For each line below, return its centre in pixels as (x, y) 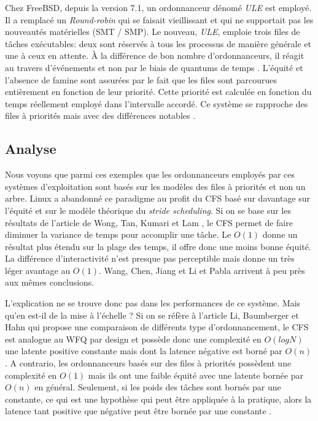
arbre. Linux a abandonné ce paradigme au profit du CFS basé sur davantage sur (158, 198)
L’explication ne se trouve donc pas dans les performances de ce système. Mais (153, 303)
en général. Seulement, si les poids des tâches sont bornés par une (158, 387)
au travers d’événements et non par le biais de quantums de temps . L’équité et (154, 67)
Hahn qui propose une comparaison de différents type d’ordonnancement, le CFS (157, 327)
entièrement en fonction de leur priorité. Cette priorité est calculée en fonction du (158, 92)
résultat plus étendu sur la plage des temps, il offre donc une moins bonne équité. (158, 246)
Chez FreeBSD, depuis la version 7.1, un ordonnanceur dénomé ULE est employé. (158, 7)
